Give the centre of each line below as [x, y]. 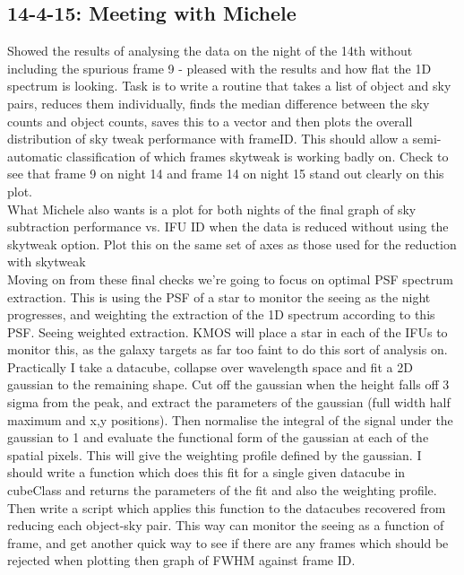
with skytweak [47, 261]
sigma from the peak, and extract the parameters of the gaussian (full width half [229, 402]
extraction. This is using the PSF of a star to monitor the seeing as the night [219, 296]
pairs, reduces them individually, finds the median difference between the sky [219, 103]
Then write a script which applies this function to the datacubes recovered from [227, 507]
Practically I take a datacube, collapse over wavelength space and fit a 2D [210, 366]
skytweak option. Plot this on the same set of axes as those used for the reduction [232, 244]
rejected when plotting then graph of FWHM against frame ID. [181, 560]
